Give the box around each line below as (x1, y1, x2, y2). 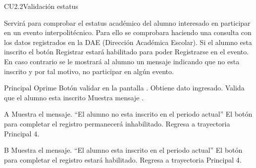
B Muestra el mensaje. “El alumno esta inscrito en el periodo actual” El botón (4, 145, 243, 155)
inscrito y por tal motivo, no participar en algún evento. (4, 66, 174, 76)
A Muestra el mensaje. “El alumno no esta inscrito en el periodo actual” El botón (4, 109, 253, 119)
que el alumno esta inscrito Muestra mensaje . (4, 92, 144, 102)
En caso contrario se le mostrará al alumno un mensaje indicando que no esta (4, 56, 240, 66)
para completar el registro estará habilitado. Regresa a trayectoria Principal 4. (4, 154, 242, 165)
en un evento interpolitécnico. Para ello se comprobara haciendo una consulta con (4, 27, 252, 38)
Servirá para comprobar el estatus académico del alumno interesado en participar (4, 17, 251, 28)
